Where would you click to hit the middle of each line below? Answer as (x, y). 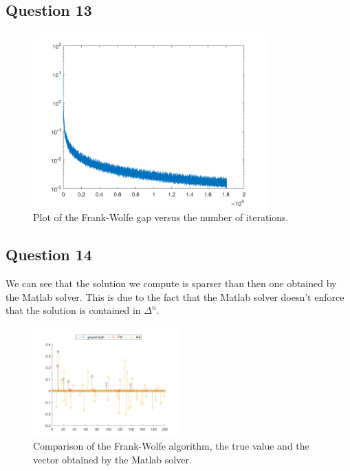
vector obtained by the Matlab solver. (112, 459)
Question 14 (49, 254)
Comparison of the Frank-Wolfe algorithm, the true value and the (171, 446)
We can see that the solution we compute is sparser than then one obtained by (171, 283)
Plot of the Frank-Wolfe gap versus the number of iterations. (161, 217)
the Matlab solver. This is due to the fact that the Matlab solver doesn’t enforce (175, 296)
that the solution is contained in (73, 310)
